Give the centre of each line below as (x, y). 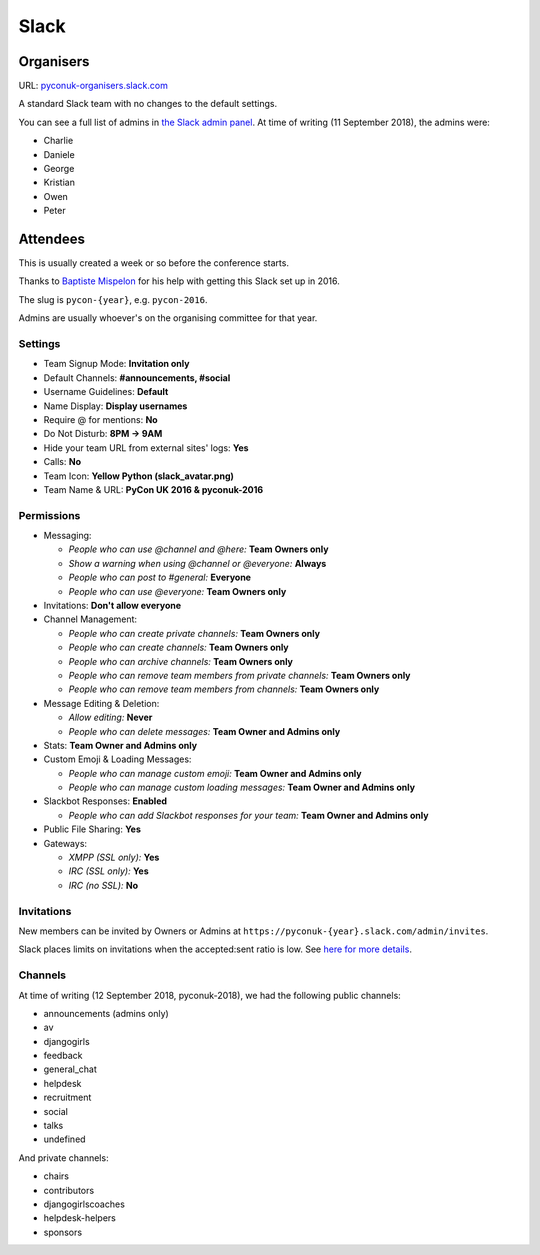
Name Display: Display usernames (115, 406)
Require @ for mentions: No (101, 419)
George (59, 169)
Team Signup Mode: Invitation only (116, 364)
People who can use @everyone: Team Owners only (177, 591)
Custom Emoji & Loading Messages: (117, 759)
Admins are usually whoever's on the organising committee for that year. (168, 318)
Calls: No (62, 462)
